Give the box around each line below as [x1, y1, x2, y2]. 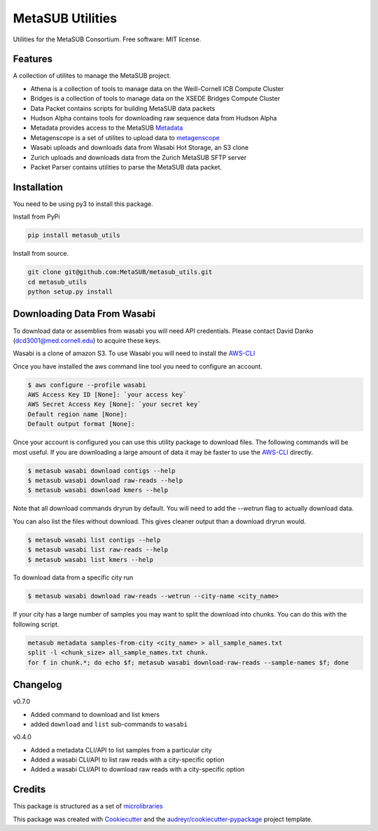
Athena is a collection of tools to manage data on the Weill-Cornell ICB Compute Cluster [30, 84, 284, 92]
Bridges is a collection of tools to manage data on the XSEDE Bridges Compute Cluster [30, 95, 280, 103]
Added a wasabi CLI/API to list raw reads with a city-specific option [30, 755, 225, 764]
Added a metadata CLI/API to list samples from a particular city [30, 746, 212, 754]
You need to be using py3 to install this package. [13, 200, 153, 208]
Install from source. [13, 249, 69, 258]
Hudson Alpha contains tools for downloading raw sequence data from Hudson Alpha [30, 114, 277, 123]
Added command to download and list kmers [30, 710, 160, 718]
